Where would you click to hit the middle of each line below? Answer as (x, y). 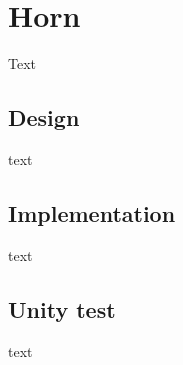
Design (44, 117)
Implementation (92, 212)
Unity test (62, 308)
